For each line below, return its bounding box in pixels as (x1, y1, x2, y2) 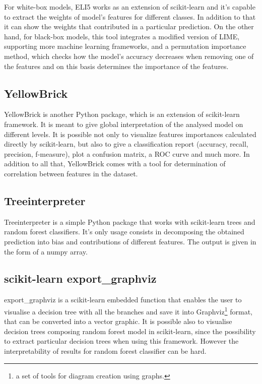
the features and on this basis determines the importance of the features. (4, 60, 229, 71)
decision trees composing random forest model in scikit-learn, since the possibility (4, 326, 256, 336)
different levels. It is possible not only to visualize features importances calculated (4, 129, 256, 139)
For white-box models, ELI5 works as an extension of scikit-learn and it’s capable (4, 2, 255, 12)
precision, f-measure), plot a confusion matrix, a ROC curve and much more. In (4, 148, 250, 159)
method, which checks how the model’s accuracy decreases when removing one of (4, 50, 254, 61)
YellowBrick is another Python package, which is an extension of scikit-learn (4, 109, 240, 119)
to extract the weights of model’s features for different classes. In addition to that (4, 11, 256, 22)
